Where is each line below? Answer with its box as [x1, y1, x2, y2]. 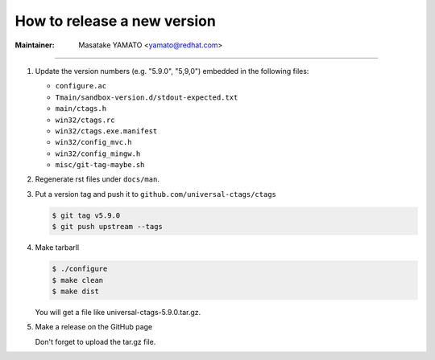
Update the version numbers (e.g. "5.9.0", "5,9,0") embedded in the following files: [35, 66, 309, 76]
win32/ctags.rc [55, 115, 116, 125]
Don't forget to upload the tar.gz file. [35, 337, 156, 346]
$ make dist [52, 286, 100, 296]
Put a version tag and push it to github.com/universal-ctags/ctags [35, 189, 277, 198]
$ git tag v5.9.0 [52, 211, 121, 220]
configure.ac [55, 81, 107, 91]
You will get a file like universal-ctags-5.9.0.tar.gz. [35, 307, 201, 317]
